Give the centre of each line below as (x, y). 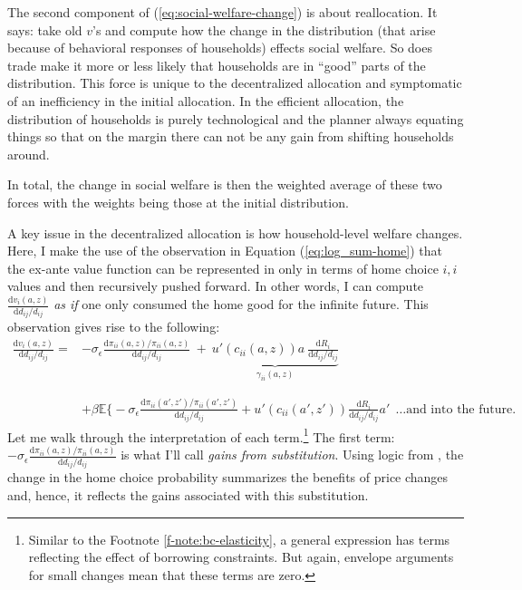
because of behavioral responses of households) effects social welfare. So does (220, 48)
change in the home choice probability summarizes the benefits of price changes (228, 477)
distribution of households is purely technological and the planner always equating (236, 118)
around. (29, 154)
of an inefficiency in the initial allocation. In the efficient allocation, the (206, 100)
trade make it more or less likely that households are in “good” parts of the (217, 65)
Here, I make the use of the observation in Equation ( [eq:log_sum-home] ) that (225, 251)
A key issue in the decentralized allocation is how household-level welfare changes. (235, 232)
